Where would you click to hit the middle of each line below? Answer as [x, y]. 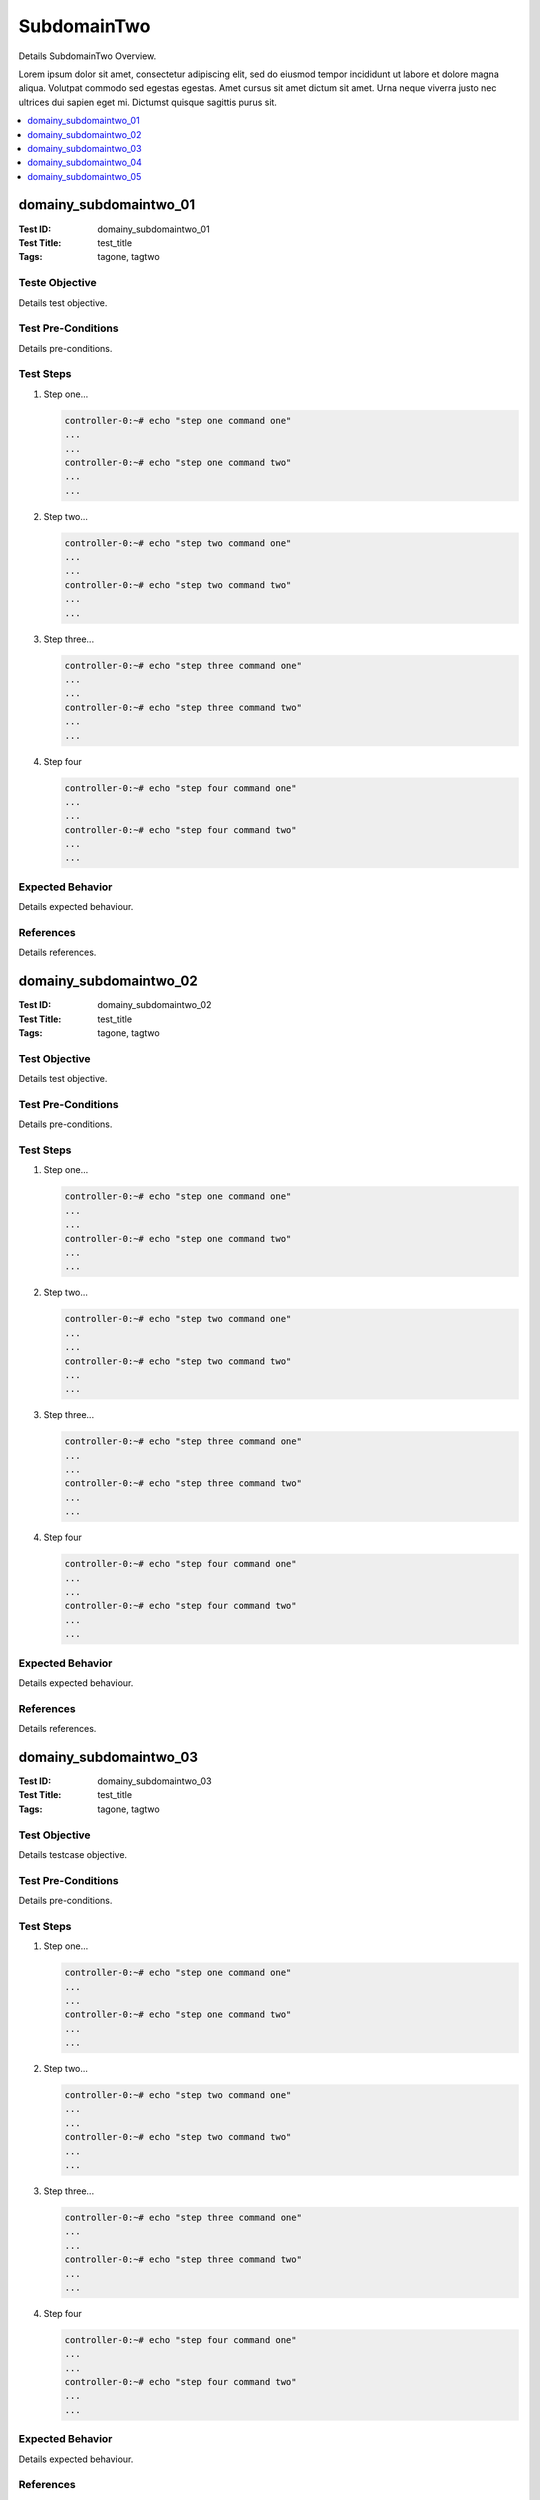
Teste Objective [57, 283]
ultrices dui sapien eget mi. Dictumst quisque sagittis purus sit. [147, 102]
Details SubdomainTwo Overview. [87, 56]
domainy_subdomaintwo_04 [84, 162]
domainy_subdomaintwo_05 [84, 176]
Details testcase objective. [73, 1854]
